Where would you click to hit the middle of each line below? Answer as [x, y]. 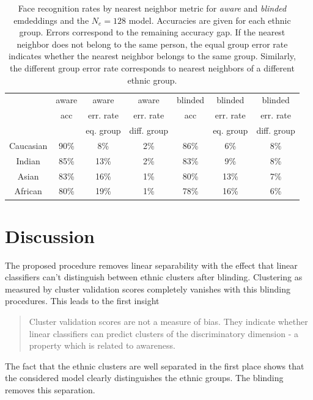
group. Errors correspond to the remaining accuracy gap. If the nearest [152, 32]
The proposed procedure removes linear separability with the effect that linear [151, 265]
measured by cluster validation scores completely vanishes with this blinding [148, 289]
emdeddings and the [51, 20]
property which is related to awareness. [102, 345]
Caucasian [28, 145]
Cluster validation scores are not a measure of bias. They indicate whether [168, 322]
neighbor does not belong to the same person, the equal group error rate [152, 44]
